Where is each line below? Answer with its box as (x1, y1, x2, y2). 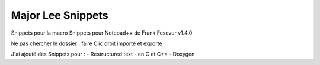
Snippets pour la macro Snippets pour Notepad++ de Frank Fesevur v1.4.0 (11, 29, 193, 36)
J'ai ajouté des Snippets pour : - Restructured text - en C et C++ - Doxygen (11, 50, 195, 58)
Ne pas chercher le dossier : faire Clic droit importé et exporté (11, 40, 162, 47)
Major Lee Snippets (11, 9, 109, 22)
